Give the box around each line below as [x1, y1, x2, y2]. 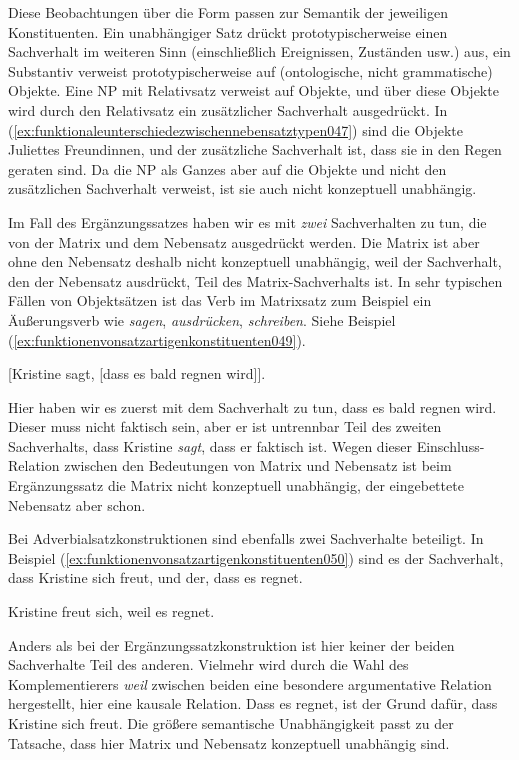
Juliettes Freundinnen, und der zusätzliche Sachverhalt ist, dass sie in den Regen [8, 139, 502, 160]
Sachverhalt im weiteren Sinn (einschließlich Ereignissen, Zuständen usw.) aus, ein [8, 41, 511, 62]
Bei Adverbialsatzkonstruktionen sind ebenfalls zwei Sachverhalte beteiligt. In [8, 528, 484, 549]
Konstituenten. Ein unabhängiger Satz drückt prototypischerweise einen [8, 21, 448, 42]
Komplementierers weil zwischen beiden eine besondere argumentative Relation [8, 673, 492, 694]
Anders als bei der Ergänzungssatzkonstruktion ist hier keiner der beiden [8, 634, 455, 655]
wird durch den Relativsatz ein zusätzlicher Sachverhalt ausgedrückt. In [8, 99, 448, 120]
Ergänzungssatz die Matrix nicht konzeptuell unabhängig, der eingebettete [8, 475, 464, 496]
